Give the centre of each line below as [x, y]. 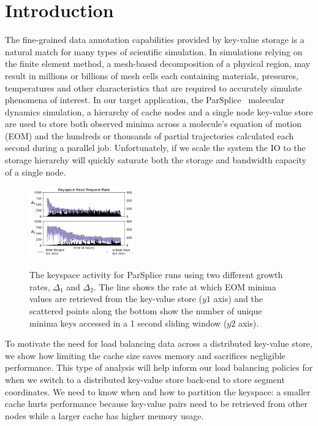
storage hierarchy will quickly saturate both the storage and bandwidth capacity [156, 160]
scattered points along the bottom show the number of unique [146, 311]
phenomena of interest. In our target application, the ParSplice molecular [145, 100]
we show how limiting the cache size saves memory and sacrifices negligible [145, 355]
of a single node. [36, 172]
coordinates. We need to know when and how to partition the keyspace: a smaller [158, 391]
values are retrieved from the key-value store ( [116, 299]
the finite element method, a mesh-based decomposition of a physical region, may [158, 64]
